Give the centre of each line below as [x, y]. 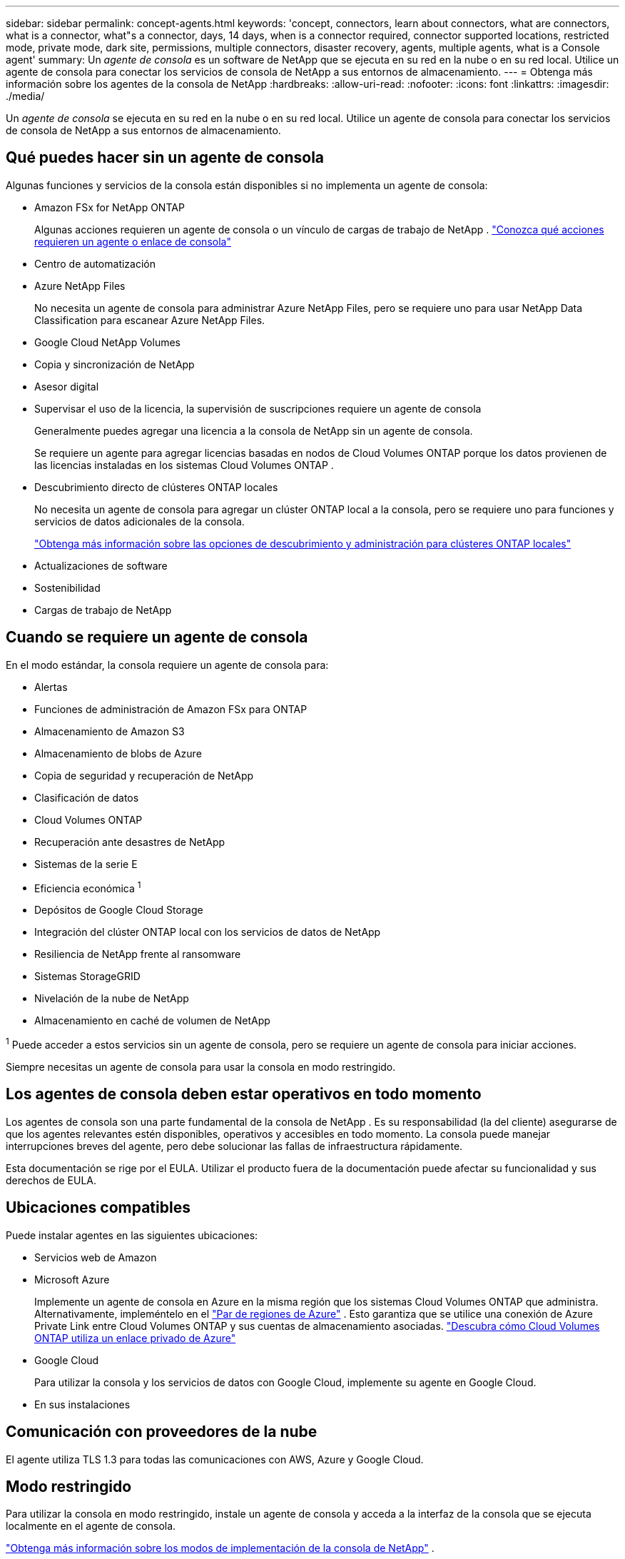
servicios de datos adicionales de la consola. [139, 521]
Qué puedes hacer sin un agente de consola [165, 158]
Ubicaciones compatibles [98, 1208]
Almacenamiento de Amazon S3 [110, 731]
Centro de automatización [95, 263]
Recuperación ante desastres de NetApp [130, 842]
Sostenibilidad [67, 587]
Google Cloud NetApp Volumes [107, 342]
